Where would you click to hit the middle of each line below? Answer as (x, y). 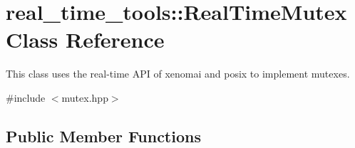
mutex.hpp (85, 97)
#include (26, 97)
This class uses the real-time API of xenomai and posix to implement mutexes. (178, 74)
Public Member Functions (103, 136)
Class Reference (85, 39)
